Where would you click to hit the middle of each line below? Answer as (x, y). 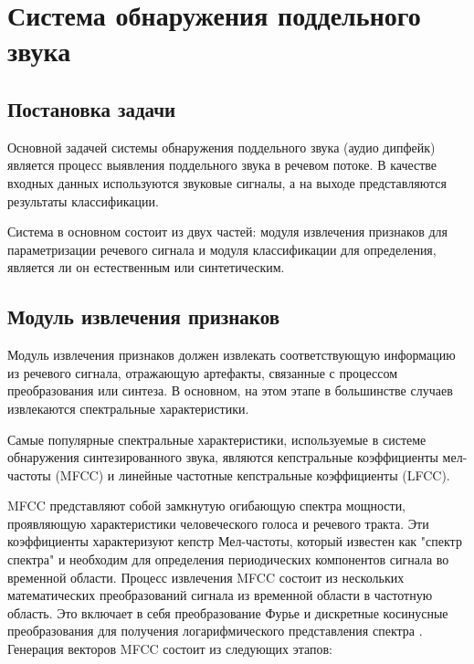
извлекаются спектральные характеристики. (128, 408)
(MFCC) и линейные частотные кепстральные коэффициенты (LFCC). (253, 474)
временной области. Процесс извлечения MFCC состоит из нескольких (206, 577)
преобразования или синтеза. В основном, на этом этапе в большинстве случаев (230, 390)
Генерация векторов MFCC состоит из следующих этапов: (170, 649)
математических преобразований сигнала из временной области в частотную (220, 595)
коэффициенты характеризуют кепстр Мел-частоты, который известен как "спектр (235, 541)
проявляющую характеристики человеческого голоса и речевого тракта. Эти (218, 523)
